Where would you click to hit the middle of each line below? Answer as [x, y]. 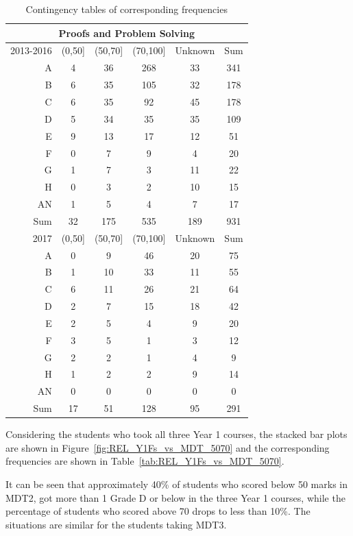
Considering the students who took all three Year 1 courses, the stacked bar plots [176, 434]
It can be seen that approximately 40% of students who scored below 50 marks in [177, 484]
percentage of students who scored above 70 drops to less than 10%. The [158, 511]
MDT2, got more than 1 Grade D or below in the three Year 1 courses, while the [175, 497]
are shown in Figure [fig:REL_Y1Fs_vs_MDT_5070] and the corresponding [168, 447]
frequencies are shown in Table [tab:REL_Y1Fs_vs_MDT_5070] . [145, 461]
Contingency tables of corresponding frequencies [126, 9]
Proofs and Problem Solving [127, 33]
